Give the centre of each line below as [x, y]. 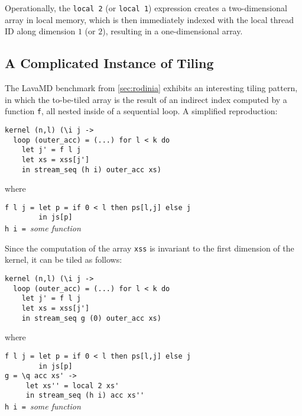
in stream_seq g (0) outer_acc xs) [91, 318]
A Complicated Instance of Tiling [109, 63]
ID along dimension [40, 31]
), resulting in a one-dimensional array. [173, 31]
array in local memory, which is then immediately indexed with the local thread [150, 19]
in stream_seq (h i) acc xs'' [85, 396]
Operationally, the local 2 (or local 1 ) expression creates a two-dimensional [146, 8]
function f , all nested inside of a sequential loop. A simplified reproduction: [141, 111]
